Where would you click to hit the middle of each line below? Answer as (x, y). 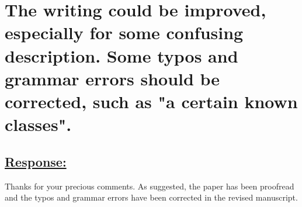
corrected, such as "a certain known (151, 101)
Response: (36, 161)
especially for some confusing (124, 32)
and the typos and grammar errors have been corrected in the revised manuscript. (151, 197)
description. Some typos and (122, 55)
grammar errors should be (112, 78)
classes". (38, 124)
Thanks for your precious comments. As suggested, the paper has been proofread (150, 186)
